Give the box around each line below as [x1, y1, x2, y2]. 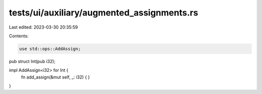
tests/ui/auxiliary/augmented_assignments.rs [9, 7, 198, 18]
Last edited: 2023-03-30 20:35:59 [9, 24, 78, 30]
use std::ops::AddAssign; [19, 46, 81, 51]
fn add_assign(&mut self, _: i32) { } [21, 74, 90, 80]
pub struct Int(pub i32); [9, 58, 56, 64]
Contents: [9, 33, 29, 39]
